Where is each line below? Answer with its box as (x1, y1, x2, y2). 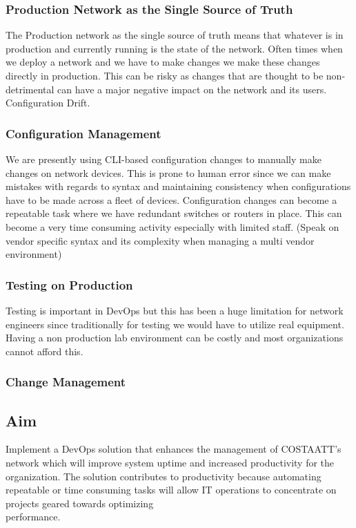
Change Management (6, 373, 126, 390)
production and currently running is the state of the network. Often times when (6, 41, 343, 55)
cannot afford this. (6, 343, 83, 358)
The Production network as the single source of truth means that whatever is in (6, 28, 344, 42)
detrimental (6, 82, 55, 96)
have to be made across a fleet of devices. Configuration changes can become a (6, 192, 337, 207)
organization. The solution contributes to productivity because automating (6, 469, 322, 483)
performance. (6, 509, 61, 524)
